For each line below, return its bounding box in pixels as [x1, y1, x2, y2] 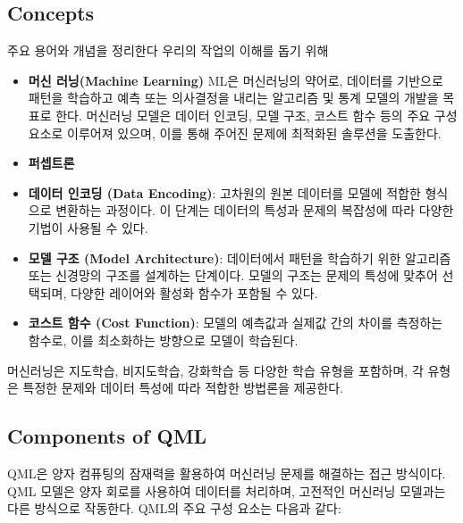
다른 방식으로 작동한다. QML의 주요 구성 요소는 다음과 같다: [7, 499, 341, 518]
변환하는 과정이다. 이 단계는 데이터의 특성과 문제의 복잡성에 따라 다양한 [55, 201, 454, 220]
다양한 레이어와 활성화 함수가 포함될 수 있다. [70, 283, 318, 302]
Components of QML [7, 422, 207, 450]
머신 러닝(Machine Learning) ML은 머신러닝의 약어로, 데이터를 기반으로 [28, 71, 443, 89]
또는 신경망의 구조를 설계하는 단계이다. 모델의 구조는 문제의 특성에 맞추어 [28, 266, 438, 285]
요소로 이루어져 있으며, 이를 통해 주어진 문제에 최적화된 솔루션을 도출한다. [28, 123, 442, 142]
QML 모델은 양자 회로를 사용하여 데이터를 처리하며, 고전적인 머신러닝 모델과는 [7, 481, 446, 500]
